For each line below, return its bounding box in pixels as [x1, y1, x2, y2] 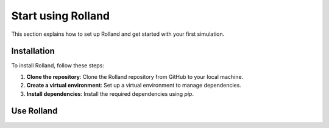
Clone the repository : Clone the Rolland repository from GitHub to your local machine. [26, 73, 244, 80]
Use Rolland [11, 106, 58, 116]
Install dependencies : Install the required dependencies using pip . [26, 90, 194, 97]
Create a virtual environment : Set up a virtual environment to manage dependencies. [26, 82, 242, 89]
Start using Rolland [11, 9, 110, 22]
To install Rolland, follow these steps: [11, 62, 105, 69]
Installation [11, 46, 55, 56]
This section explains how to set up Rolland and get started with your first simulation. [11, 30, 225, 38]
